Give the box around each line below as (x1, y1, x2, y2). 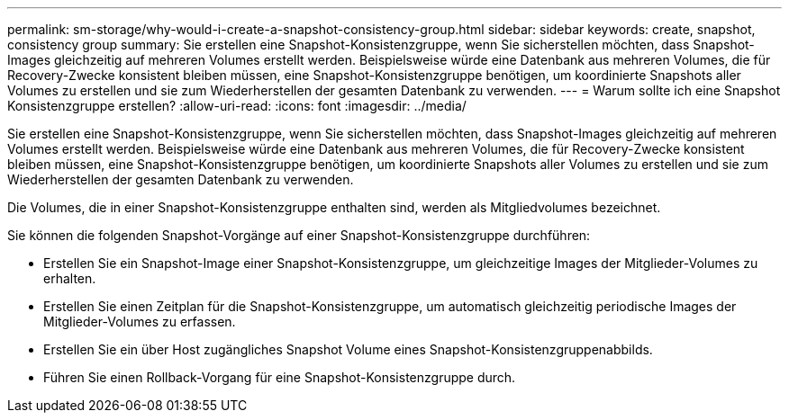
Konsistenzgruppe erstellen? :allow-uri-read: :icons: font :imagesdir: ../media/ (7, 98, 467, 113)
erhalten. (43, 271, 96, 286)
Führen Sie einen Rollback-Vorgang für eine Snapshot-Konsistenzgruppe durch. (43, 370, 516, 385)
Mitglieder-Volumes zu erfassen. (43, 314, 236, 329)
